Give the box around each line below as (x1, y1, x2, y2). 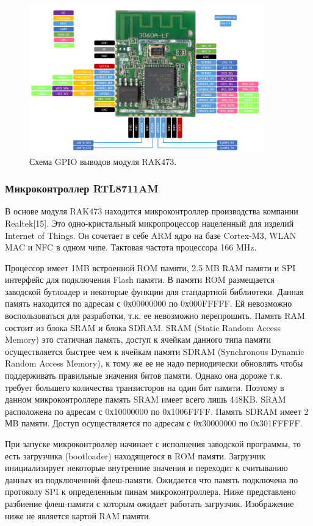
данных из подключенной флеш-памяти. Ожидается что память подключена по (5, 473, 298, 486)
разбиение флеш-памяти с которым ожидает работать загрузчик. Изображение (5, 497, 294, 510)
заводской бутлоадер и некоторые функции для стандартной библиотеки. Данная (5, 285, 304, 298)
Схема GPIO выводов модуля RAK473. (29, 155, 177, 167)
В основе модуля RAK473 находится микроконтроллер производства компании (5, 205, 298, 217)
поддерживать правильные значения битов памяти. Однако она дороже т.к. (5, 369, 282, 382)
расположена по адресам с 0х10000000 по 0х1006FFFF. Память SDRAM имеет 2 (5, 404, 309, 417)
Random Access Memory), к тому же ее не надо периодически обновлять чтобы (5, 357, 303, 370)
